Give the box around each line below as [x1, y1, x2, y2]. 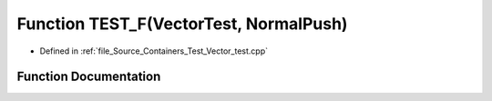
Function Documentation [16, 69, 161, 85]
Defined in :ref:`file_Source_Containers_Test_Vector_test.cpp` [39, 45, 269, 56]
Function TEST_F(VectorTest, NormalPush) [16, 14, 348, 34]
